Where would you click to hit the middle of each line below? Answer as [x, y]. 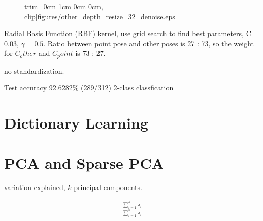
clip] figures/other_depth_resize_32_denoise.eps [100, 16]
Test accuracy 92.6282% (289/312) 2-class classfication [89, 88]
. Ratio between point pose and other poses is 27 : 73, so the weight [149, 43]
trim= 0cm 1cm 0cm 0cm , [64, 6]
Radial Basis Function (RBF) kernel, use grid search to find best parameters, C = [132, 33]
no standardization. [34, 70]
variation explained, [35, 187]
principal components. [108, 187]
